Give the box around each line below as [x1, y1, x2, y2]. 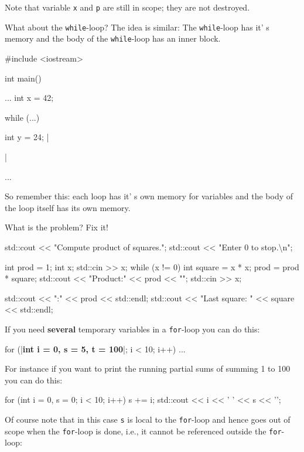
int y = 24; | [5, 131, 49, 143]
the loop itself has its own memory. [5, 201, 131, 213]
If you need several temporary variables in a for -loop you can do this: [5, 322, 260, 335]
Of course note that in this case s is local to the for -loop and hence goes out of [5, 413, 291, 425]
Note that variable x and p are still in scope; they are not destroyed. [5, 1, 250, 13]
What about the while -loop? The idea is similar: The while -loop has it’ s [5, 21, 269, 33]
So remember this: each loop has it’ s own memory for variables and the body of [5, 190, 293, 202]
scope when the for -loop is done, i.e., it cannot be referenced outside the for [5, 424, 282, 437]
